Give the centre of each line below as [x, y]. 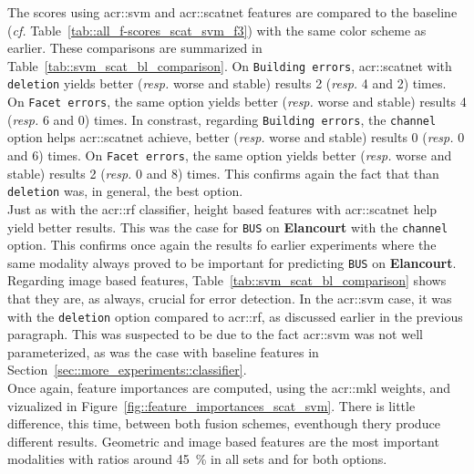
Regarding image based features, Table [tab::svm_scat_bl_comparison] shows [227, 280]
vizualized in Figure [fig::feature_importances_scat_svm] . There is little [211, 405]
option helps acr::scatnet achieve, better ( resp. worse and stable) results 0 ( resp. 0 [236, 137]
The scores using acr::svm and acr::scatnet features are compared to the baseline [232, 12]
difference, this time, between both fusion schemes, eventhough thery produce [224, 423]
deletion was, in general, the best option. [125, 191]
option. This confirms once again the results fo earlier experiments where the [222, 245]
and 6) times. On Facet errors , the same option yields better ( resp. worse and [230, 155]
